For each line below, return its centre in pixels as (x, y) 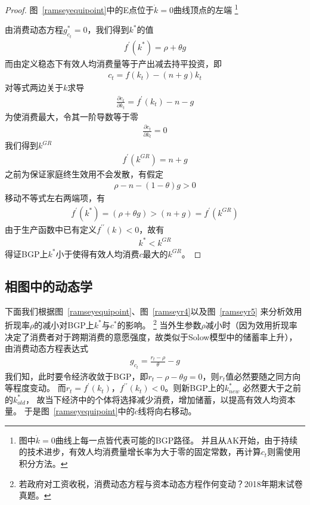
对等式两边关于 (34, 87)
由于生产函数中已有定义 (51, 229)
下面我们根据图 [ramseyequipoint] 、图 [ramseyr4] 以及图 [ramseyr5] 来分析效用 (154, 311)
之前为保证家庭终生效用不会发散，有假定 (84, 173)
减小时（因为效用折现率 (251, 324)
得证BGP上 (27, 253)
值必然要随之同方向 (263, 376)
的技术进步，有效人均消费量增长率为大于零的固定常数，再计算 (140, 452)
